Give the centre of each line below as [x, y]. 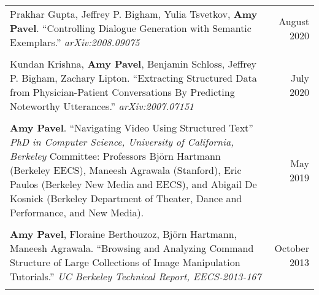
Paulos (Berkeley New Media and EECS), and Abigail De [133, 184]
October [292, 248]
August [294, 21]
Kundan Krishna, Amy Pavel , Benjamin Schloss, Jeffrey [133, 64]
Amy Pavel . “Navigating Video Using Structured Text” [132, 128]
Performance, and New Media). [77, 212]
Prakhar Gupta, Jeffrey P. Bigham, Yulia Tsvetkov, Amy [134, 14]
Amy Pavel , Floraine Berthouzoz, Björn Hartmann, [124, 234]
